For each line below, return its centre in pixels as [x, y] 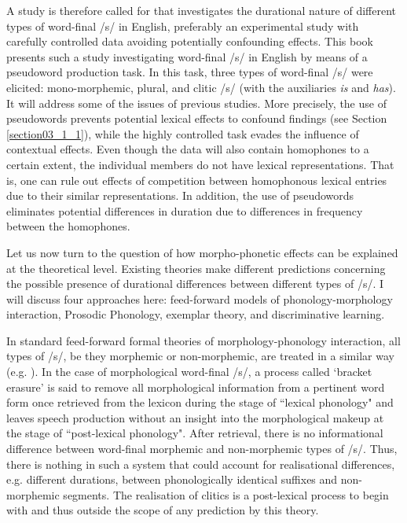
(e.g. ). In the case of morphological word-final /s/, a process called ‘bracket [189, 372]
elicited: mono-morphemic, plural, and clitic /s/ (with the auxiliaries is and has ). [201, 87]
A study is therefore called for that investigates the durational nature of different [202, 10]
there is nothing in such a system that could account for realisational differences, [201, 464]
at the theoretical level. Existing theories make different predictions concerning [196, 268]
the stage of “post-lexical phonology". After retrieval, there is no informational [195, 433]
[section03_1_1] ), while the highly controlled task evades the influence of [183, 133]
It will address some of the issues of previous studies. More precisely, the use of [196, 103]
